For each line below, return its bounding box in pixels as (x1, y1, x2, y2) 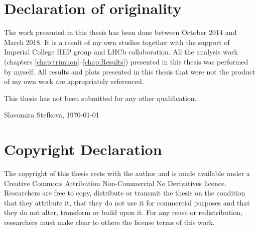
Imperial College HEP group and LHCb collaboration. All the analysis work (4, 46, 238, 57)
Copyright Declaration (4, 139, 162, 159)
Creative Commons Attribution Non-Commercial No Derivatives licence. (4, 177, 227, 188)
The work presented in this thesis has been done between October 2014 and (4, 27, 237, 37)
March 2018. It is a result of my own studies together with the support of (4, 36, 230, 47)
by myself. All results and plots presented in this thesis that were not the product (4, 66, 255, 76)
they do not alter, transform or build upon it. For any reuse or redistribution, (4, 207, 242, 217)
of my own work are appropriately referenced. (4, 76, 144, 86)
